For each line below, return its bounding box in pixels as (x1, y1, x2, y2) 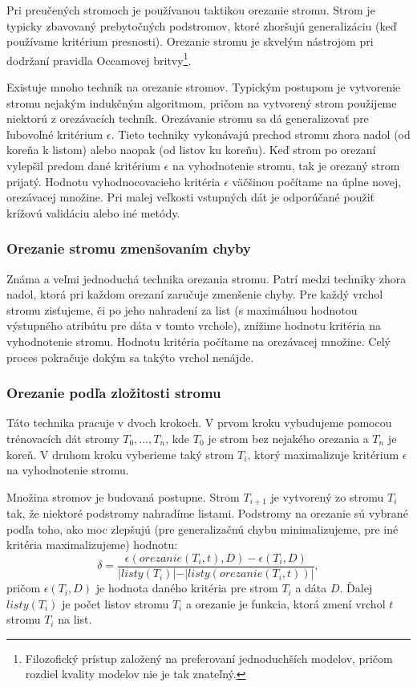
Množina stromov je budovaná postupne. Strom (6, 488, 240, 505)
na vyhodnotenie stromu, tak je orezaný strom (172, 157, 400, 173)
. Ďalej (339, 579, 373, 596)
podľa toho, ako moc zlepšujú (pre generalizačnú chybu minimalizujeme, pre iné (6, 520, 399, 537)
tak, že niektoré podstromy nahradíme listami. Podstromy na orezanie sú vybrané (6, 505, 408, 522)
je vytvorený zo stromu (270, 488, 384, 505)
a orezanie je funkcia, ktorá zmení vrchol (185, 595, 386, 612)
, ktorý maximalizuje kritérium (247, 445, 399, 462)
